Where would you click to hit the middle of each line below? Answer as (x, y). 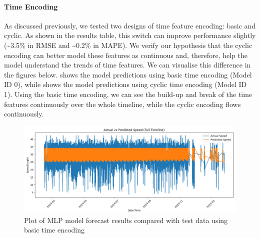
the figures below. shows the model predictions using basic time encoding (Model (128, 74)
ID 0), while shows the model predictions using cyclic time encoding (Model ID (125, 84)
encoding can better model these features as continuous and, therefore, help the (126, 55)
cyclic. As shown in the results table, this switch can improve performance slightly (130, 35)
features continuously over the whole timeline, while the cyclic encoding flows (122, 104)
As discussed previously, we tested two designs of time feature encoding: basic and (130, 25)
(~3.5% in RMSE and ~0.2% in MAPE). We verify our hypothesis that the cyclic (128, 45)
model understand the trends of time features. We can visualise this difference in (127, 65)
